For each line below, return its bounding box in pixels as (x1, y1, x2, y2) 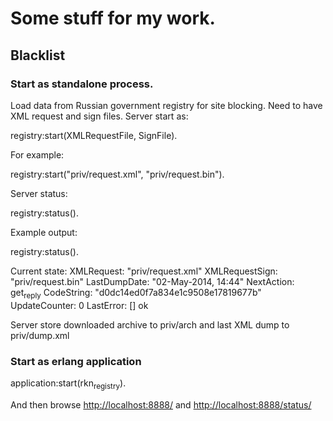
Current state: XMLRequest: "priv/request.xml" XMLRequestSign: (10, 265, 278, 277)
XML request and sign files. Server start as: (10, 110, 189, 122)
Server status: (10, 187, 68, 199)
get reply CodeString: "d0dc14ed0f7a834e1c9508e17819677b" (10, 286, 262, 301)
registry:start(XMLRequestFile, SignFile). (10, 129, 178, 141)
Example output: (10, 226, 78, 238)
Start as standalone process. (10, 77, 154, 91)
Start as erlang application (10, 354, 142, 368)
